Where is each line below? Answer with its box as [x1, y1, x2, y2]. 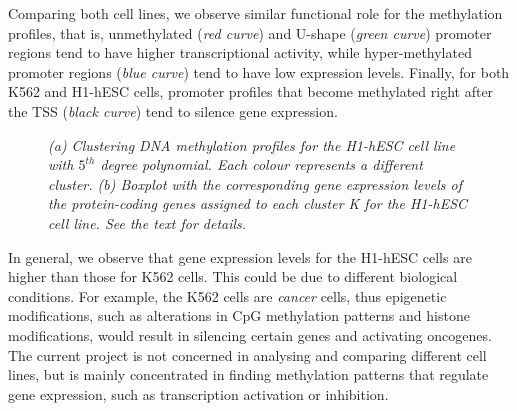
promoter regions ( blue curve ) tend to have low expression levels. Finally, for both [8, 61, 510, 82]
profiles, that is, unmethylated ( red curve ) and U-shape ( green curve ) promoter [8, 22, 492, 43]
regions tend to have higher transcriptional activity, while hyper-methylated [8, 42, 472, 63]
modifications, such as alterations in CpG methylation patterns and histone [8, 305, 470, 326]
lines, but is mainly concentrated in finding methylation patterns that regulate [8, 364, 489, 385]
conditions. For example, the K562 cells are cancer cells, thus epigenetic [8, 285, 447, 306]
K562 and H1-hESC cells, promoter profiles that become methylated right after [8, 81, 494, 102]
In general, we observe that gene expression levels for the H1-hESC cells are [8, 246, 472, 267]
